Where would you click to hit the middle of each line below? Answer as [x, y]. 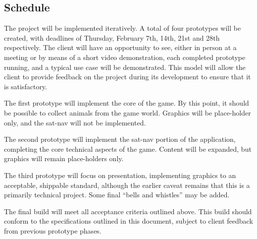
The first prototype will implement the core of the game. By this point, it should [127, 103]
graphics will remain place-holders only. [64, 158]
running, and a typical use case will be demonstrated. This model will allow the [125, 67]
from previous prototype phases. [53, 230]
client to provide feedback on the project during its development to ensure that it [128, 77]
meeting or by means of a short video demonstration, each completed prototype [125, 57]
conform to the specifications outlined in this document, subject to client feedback [128, 221]
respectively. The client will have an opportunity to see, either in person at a [120, 47]
